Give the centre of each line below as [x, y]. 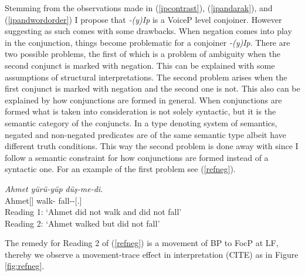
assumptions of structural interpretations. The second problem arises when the [146, 77]
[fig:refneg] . [25, 266]
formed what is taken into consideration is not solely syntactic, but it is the [140, 111]
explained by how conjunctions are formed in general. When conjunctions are [143, 100]
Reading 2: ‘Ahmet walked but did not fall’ [82, 223]
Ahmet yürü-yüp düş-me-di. [54, 188]
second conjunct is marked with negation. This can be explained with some [140, 65]
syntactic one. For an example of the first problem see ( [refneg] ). [120, 169]
